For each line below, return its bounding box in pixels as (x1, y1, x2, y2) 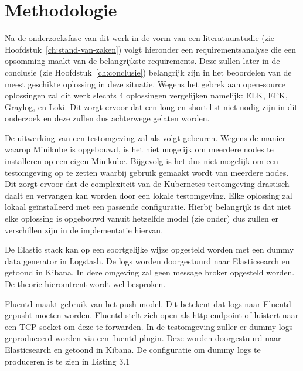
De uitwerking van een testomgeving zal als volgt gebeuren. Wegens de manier (5, 131, 286, 144)
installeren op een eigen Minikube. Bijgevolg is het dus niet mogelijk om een (5, 155, 278, 167)
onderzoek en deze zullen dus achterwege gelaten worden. (5, 112, 210, 124)
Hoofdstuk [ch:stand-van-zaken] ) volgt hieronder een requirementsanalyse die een (5, 43, 297, 55)
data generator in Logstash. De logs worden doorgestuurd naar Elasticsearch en (5, 254, 290, 267)
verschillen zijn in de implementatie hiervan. (5, 223, 164, 236)
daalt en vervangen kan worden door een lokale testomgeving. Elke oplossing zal (5, 189, 292, 201)
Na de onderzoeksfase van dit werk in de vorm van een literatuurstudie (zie (5, 32, 275, 44)
